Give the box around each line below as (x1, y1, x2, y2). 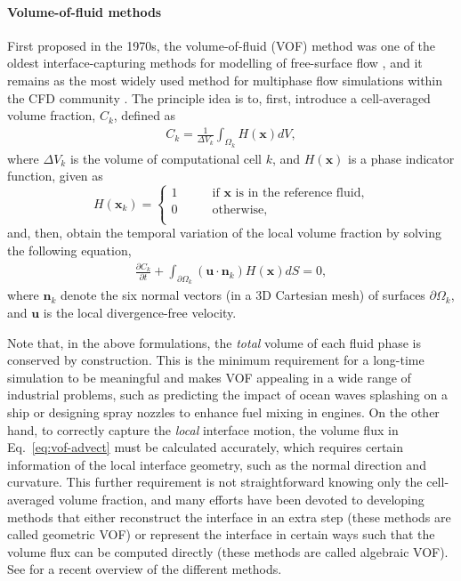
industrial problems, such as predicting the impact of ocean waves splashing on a (7, 385, 448, 404)
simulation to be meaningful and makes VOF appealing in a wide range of (7, 367, 411, 386)
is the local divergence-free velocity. (43, 303, 237, 322)
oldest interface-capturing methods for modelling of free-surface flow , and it (7, 53, 423, 72)
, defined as (113, 106, 176, 125)
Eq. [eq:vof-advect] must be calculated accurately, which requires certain (7, 438, 404, 456)
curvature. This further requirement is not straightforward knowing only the (7, 472, 423, 491)
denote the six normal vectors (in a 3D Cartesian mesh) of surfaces (60, 286, 425, 304)
